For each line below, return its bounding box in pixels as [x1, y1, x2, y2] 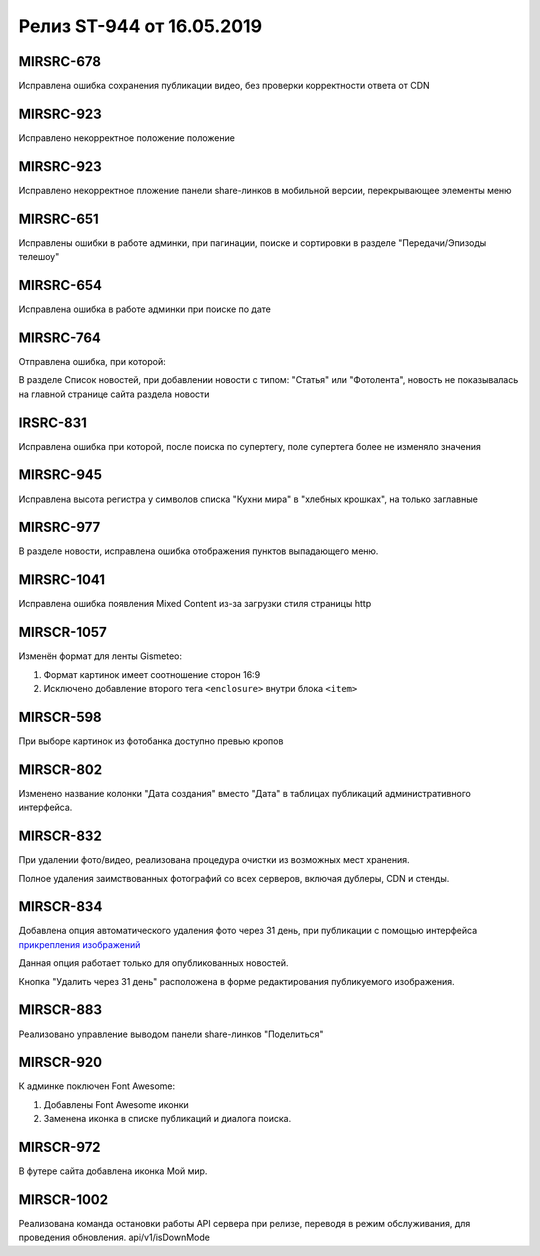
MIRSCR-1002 [18, 1191, 109, 1208]
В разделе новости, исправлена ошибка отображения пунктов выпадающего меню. [18, 545, 379, 557]
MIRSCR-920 [18, 1054, 103, 1071]
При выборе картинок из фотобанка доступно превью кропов [18, 735, 284, 747]
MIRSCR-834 [18, 898, 103, 915]
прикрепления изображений [18, 938, 141, 950]
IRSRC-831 [18, 414, 87, 431]
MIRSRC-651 [18, 210, 99, 227]
